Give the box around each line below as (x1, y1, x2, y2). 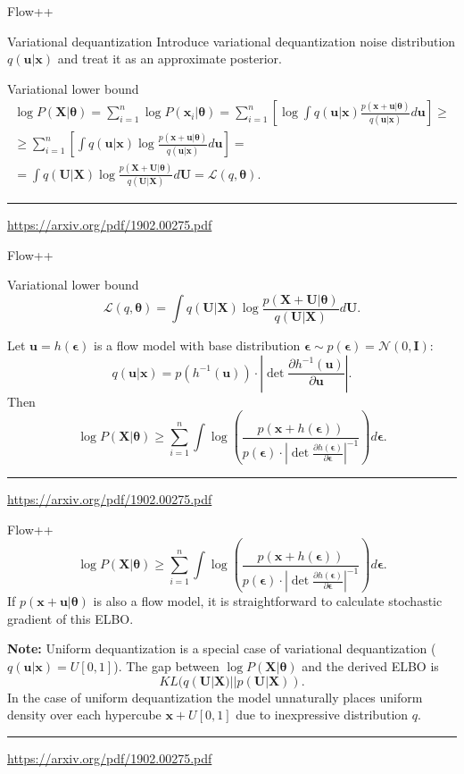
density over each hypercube (7, 705, 162, 724)
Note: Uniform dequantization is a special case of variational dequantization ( (7, 639, 436, 658)
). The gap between (113, 656, 220, 675)
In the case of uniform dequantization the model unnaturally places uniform (7, 687, 423, 706)
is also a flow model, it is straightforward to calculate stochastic (93, 592, 443, 610)
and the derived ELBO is (302, 656, 439, 675)
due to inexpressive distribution (236, 705, 409, 724)
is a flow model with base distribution (93, 335, 301, 354)
